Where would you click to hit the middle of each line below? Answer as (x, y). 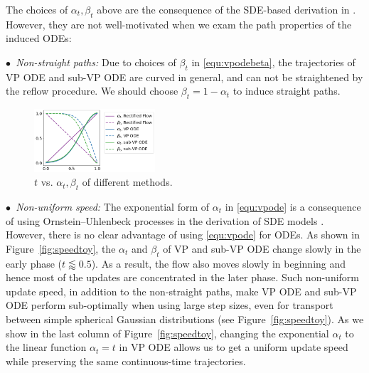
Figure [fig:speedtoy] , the (61, 248)
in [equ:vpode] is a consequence (293, 207)
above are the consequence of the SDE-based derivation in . (226, 9)
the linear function (46, 347)
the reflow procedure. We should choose (92, 91)
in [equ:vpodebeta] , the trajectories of (273, 62)
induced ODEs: (39, 38)
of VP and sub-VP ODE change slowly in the (262, 248)
